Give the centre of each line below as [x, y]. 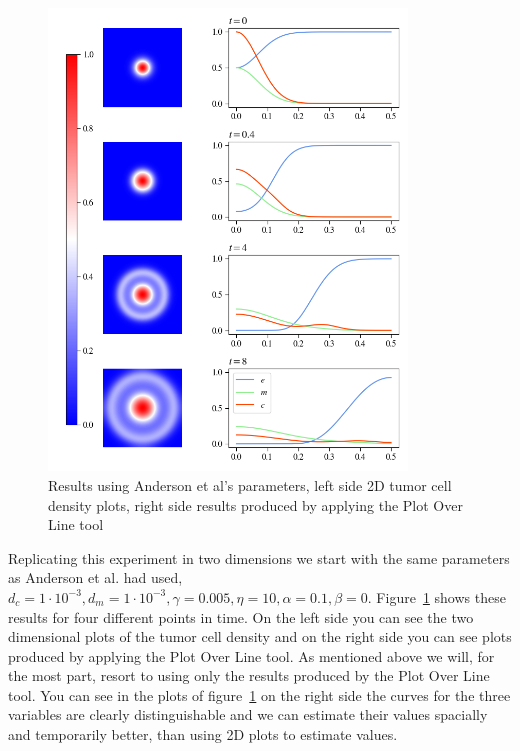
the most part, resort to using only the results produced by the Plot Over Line [249, 675]
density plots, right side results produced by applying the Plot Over [255, 504]
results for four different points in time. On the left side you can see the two [241, 616]
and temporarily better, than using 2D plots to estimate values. [203, 734]
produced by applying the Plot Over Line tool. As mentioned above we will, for [251, 655]
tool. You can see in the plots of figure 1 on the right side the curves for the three [259, 694]
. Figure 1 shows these [436, 596]
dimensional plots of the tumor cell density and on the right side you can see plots [260, 636]
